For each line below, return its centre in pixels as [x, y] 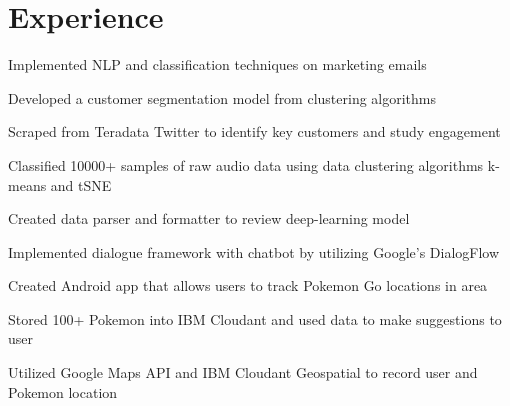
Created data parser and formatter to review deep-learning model [209, 218]
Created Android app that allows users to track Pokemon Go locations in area [248, 285]
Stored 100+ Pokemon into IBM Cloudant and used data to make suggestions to [255, 318]
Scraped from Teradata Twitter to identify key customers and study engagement [254, 131]
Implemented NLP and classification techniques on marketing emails [217, 64]
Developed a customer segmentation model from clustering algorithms [222, 97]
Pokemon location [63, 391]
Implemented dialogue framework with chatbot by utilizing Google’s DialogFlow [254, 251]
